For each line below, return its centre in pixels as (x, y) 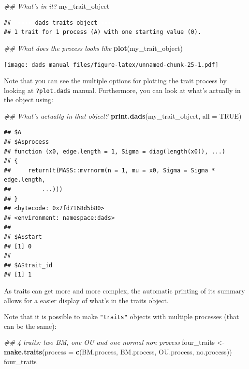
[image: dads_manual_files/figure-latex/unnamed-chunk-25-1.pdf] (111, 65)
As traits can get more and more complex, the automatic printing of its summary (124, 290)
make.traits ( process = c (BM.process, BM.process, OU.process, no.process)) (118, 352)
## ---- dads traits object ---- (59, 23)
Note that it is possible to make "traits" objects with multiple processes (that (122, 316)
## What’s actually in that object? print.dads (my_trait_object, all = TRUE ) (123, 115)
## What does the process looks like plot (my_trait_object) (94, 48)
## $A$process (27, 142)
